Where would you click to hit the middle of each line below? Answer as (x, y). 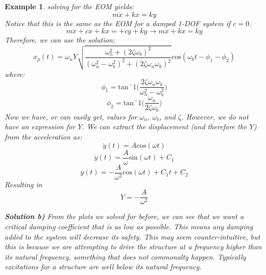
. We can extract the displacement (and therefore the (164, 126)
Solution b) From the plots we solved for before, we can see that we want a (124, 216)
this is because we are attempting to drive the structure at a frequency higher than (133, 247)
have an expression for (40, 126)
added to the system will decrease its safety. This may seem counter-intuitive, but (132, 236)
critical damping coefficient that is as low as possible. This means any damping (129, 226)
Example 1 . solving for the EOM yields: (69, 6)
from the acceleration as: (43, 137)
